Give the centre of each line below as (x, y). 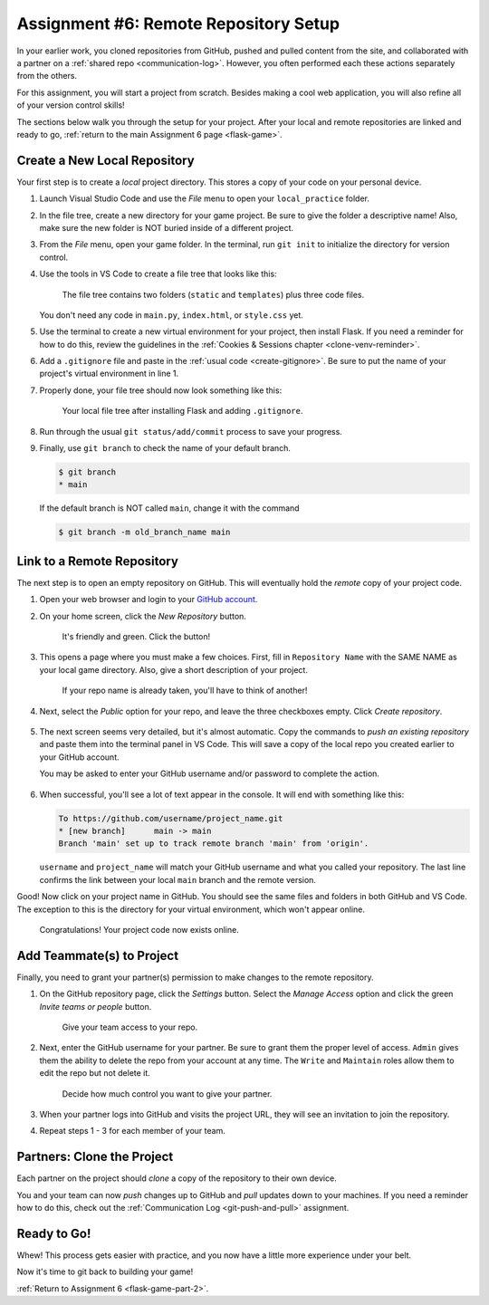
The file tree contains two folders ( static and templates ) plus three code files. (213, 294)
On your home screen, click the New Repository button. (143, 616)
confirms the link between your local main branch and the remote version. (178, 879)
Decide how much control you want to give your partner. (167, 1094)
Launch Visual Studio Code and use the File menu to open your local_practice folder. (205, 198)
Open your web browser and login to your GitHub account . (149, 600)
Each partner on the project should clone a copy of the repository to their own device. (177, 1178)
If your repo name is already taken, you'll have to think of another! (185, 691)
